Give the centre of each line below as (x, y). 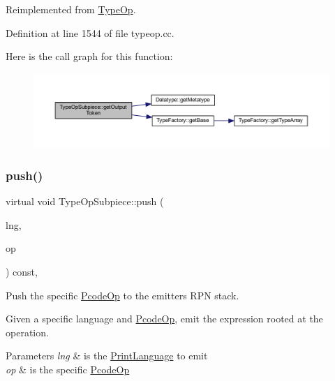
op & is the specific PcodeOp (68, 369)
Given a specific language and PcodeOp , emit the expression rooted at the (164, 319)
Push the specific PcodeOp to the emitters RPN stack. (122, 295)
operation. (27, 332)
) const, (22, 272)
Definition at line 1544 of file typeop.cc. (90, 32)
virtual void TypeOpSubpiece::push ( (85, 201)
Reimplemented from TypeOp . (71, 9)
